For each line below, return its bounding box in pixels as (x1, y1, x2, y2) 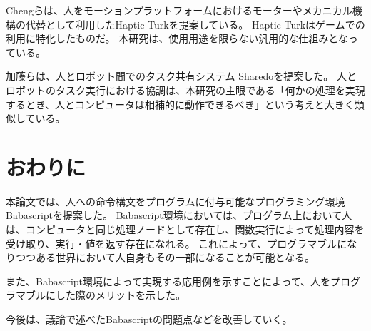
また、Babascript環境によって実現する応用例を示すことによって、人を (6, 273, 331, 288)
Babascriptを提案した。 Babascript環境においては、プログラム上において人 (6, 208, 352, 223)
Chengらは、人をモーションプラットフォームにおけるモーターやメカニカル (6, 3, 352, 17)
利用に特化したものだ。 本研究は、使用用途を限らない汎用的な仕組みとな (6, 31, 348, 46)
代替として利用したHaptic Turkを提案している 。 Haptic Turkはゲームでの (25, 16, 365, 31)
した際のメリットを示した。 (55, 287, 185, 302)
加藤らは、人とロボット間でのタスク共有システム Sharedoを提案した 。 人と (6, 68, 357, 83)
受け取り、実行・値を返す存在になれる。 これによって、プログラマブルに (6, 235, 347, 250)
